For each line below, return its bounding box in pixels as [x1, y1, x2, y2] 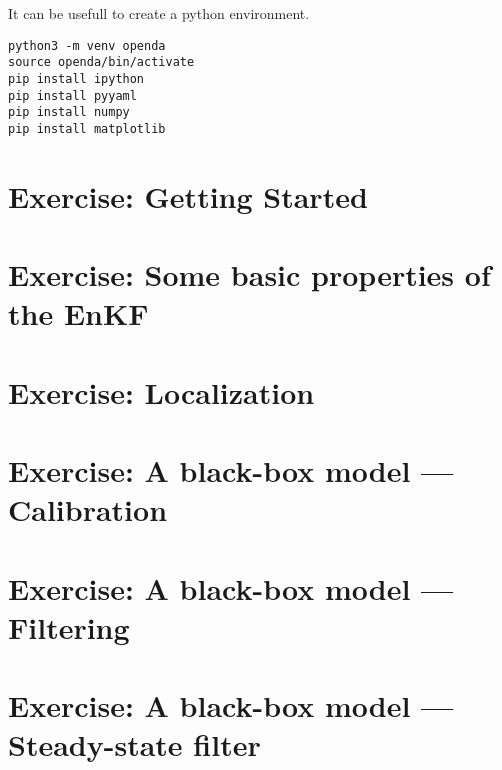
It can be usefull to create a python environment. [8, 3, 310, 23]
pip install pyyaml [8, 88, 137, 103]
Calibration [8, 489, 168, 530]
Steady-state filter [8, 724, 261, 765]
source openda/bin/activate [8, 55, 195, 70]
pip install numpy [8, 105, 130, 120]
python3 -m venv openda [8, 38, 166, 53]
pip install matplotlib [8, 121, 166, 136]
